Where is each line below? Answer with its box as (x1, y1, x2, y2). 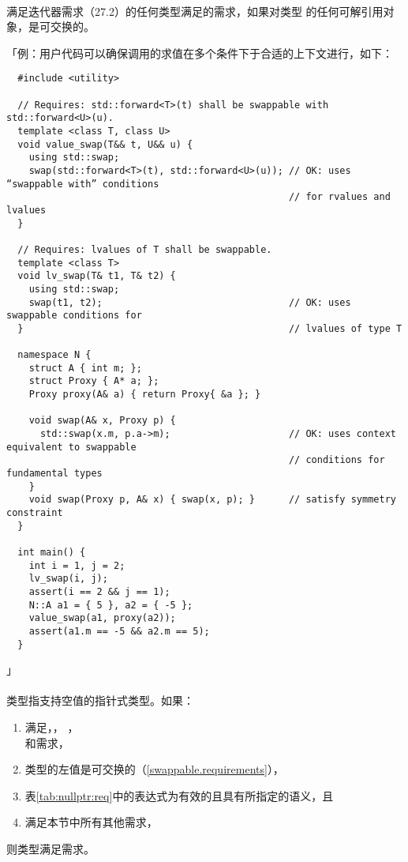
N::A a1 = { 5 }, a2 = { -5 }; (28, 599, 193, 611)
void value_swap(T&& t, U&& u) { (17, 138, 193, 150)
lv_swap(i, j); (28, 573, 108, 585)
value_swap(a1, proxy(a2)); (28, 612, 176, 624)
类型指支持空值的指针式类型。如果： (6, 692, 194, 709)
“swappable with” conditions (6, 178, 159, 190)
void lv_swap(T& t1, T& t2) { (17, 270, 176, 282)
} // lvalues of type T (17, 322, 402, 334)
